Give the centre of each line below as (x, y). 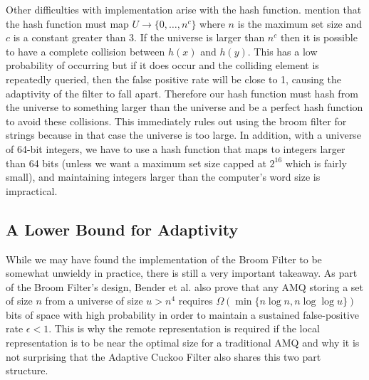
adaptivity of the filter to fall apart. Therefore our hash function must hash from (182, 93)
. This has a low (282, 51)
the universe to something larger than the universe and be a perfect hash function (184, 107)
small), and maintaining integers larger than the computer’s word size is (163, 177)
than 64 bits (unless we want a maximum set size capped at (136, 163)
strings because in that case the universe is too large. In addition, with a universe (183, 135)
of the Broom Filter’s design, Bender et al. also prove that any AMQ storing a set (185, 286)
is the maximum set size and (300, 23)
